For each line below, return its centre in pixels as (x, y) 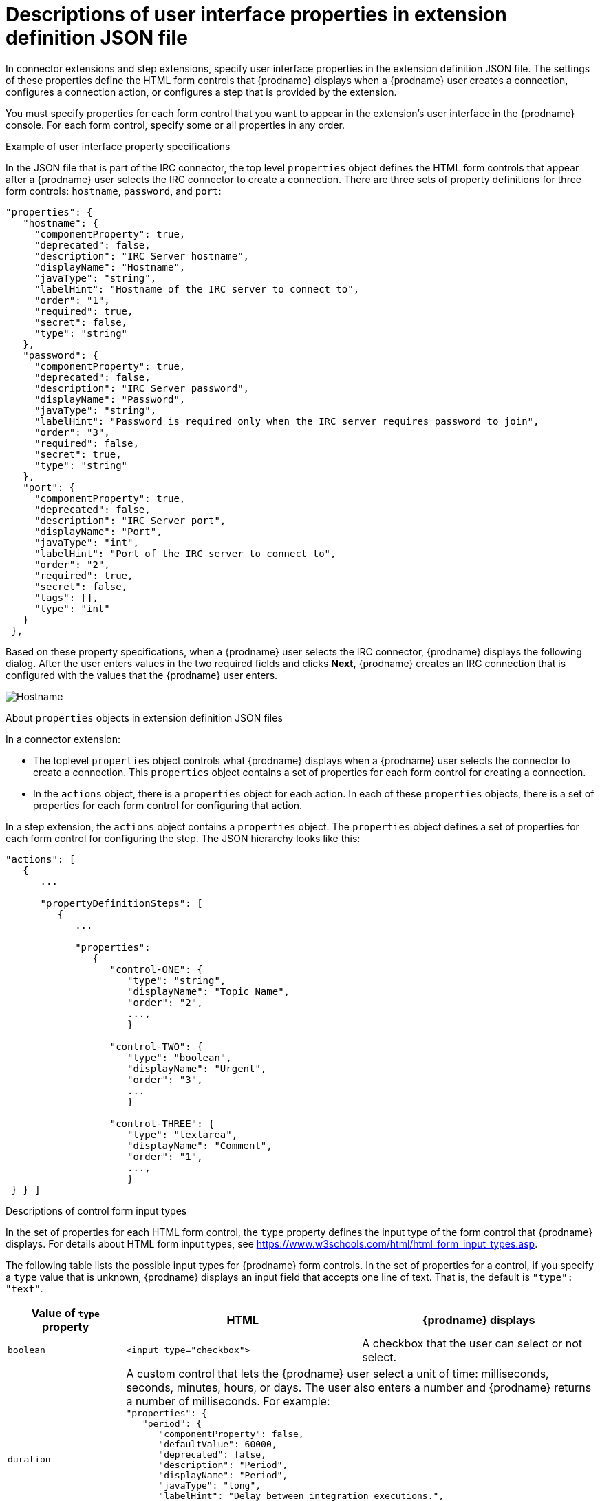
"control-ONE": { (156, 969)
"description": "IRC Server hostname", (142, 256)
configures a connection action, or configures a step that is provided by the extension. (201, 92)
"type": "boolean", (180, 1057)
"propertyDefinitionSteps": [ (121, 903)
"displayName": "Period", (223, 1475)
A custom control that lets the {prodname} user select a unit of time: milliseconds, (337, 1373)
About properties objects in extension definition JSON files (144, 717)
